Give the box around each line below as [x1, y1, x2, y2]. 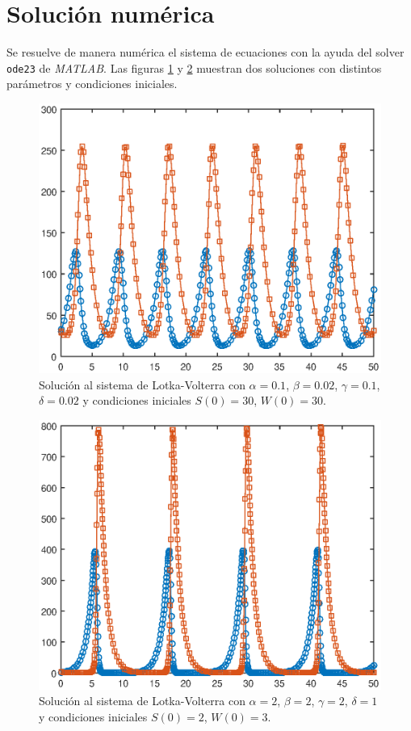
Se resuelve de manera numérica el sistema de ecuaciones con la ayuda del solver [6, 44, 405, 61]
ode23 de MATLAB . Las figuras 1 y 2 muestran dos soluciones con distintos [6, 59, 382, 76]
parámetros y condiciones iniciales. [6, 75, 178, 92]
